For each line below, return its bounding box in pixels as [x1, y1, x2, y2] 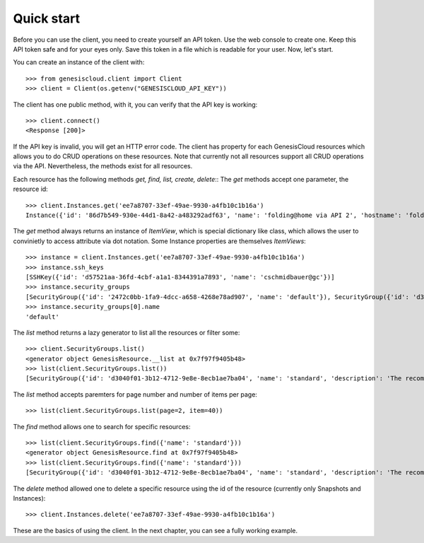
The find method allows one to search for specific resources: [13, 422, 191, 431]
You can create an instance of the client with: [13, 58, 145, 66]
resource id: [13, 185, 49, 194]
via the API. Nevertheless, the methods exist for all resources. [13, 162, 193, 170]
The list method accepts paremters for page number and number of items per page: [13, 390, 258, 399]
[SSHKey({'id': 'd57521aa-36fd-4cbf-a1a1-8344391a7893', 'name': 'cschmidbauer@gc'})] [25, 273, 335, 281]
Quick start [13, 11, 81, 26]
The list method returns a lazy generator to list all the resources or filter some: [13, 328, 240, 337]
